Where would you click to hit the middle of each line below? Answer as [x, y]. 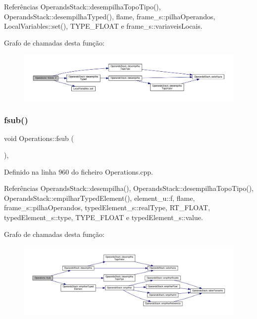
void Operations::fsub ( [39, 138]
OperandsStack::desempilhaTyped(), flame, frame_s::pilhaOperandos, [110, 16]
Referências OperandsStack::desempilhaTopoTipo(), [82, 6]
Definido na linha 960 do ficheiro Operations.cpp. [79, 171]
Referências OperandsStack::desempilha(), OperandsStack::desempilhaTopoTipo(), [129, 188]
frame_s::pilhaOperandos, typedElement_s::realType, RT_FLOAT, [107, 207]
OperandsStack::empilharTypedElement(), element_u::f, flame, [100, 198]
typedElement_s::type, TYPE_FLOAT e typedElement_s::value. [103, 217]
